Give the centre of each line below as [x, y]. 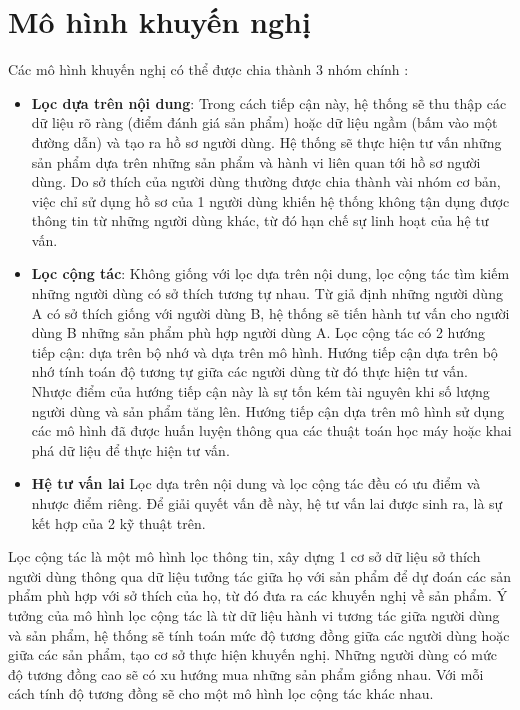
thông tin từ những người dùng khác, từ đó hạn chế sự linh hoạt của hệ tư [260, 220]
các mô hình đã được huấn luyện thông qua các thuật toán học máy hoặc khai [271, 430]
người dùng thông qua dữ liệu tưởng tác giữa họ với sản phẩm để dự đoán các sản [260, 575]
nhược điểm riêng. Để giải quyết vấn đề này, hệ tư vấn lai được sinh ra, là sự [267, 503]
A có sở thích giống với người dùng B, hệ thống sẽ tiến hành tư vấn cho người [270, 312]
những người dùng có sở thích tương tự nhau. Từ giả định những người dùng [267, 293]
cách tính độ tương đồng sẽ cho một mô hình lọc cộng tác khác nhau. [221, 693]
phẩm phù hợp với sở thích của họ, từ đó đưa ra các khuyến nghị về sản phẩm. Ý [258, 595]
